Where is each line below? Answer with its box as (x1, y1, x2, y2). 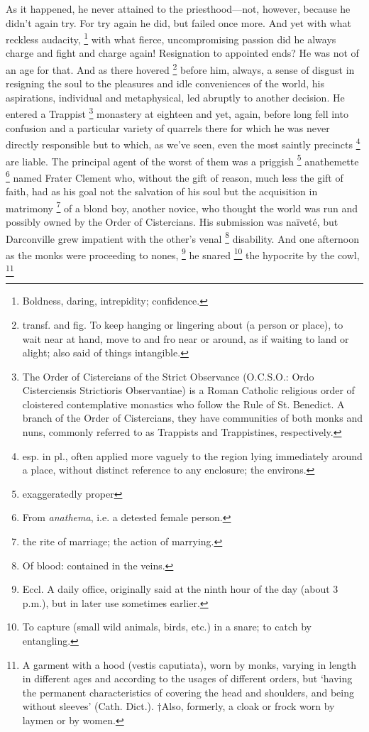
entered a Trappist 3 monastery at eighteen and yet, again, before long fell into (6, 104, 348, 121)
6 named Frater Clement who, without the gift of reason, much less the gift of (6, 168, 343, 185)
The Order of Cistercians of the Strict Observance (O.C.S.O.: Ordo (22, 368, 314, 383)
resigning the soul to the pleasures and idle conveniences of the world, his (6, 76, 324, 91)
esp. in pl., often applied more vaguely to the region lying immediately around (22, 448, 363, 463)
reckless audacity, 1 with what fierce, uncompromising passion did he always (6, 30, 336, 46)
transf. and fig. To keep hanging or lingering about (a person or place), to (22, 317, 343, 332)
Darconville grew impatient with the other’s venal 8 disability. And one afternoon (6, 229, 359, 246)
